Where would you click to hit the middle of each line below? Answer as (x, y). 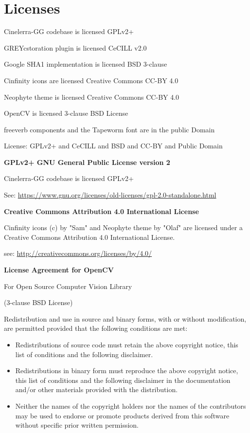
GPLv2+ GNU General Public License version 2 (87, 162)
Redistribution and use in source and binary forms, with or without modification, (125, 318)
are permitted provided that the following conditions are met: (96, 328)
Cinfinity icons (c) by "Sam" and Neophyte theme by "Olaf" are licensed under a (123, 227)
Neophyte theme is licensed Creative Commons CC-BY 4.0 (92, 97)
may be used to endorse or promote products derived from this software (122, 415)
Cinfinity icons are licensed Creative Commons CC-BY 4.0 (91, 80)
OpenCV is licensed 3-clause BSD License (66, 113)
